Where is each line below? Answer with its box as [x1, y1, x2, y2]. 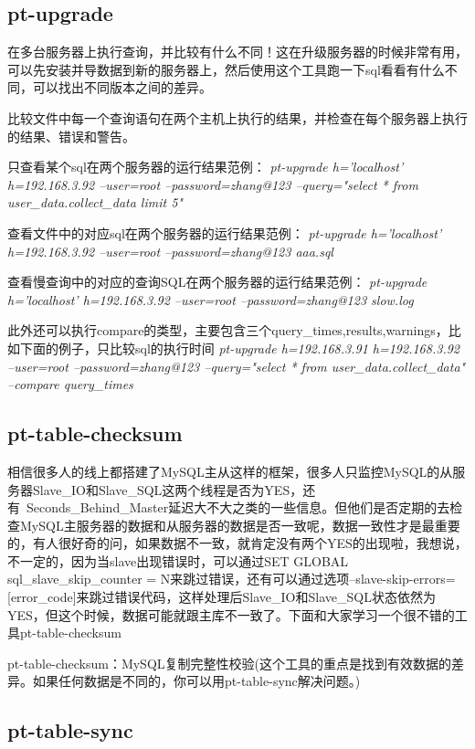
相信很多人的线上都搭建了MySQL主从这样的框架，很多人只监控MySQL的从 [7, 461, 453, 480]
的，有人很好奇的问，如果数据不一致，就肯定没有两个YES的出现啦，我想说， [7, 533, 468, 553]
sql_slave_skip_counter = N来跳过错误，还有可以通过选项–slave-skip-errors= [7, 569, 456, 588]
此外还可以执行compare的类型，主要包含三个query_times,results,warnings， [7, 321, 449, 340]
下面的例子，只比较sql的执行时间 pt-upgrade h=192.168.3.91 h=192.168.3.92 [19, 338, 459, 357]
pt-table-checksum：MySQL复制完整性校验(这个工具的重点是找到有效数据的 [7, 653, 451, 672]
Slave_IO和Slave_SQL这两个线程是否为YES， [32, 480, 303, 499]
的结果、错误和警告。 [7, 126, 135, 145]
